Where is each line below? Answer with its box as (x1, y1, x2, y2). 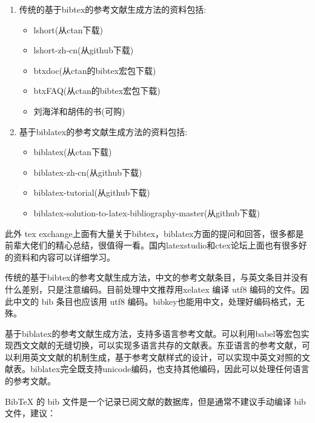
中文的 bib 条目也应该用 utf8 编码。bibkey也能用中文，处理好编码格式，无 (13, 295, 305, 307)
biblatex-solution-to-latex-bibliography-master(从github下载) (33, 206, 260, 219)
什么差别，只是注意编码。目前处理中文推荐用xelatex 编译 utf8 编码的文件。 (5, 282, 301, 295)
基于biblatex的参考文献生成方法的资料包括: (19, 125, 188, 138)
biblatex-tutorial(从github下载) (33, 186, 150, 199)
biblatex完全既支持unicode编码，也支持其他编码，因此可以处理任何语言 (30, 362, 310, 375)
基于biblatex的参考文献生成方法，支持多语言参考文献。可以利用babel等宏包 (5, 327, 301, 339)
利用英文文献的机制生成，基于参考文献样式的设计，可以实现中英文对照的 (13, 350, 302, 363)
